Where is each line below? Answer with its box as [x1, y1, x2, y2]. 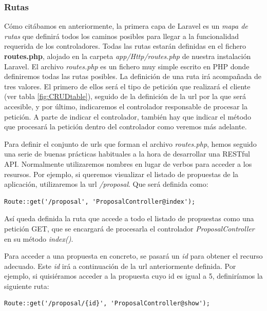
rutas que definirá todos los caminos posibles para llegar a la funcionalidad [4, 30, 239, 41]
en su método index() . [4, 233, 73, 244]
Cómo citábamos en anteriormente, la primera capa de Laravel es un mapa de [4, 21, 248, 31]
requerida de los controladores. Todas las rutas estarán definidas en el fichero [4, 41, 246, 51]
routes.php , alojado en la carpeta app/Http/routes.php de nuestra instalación [4, 51, 251, 61]
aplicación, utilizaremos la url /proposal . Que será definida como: [4, 179, 208, 189]
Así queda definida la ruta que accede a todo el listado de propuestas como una [4, 213, 254, 224]
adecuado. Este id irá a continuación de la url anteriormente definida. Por [4, 260, 236, 271]
